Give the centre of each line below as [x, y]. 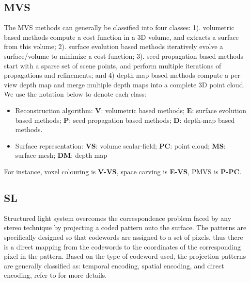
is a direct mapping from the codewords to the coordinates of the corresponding [122, 246]
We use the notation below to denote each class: [75, 94]
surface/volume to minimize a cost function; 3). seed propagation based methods [124, 56]
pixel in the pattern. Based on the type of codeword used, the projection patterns [125, 256]
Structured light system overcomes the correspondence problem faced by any [118, 218]
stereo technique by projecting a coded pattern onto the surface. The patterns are [125, 227]
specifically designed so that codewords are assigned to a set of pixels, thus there [124, 237]
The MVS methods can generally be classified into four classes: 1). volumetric [119, 27]
